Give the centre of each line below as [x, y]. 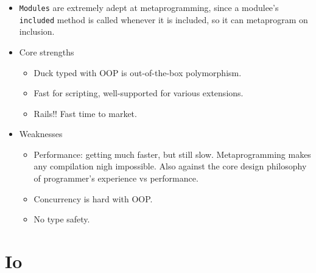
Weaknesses [41, 134]
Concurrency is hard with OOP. [93, 198]
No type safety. [62, 219]
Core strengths [47, 51]
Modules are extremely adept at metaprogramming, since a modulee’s [149, 7]
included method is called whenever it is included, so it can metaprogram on [163, 19]
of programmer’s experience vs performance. [116, 178]
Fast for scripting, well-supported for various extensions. [139, 93]
